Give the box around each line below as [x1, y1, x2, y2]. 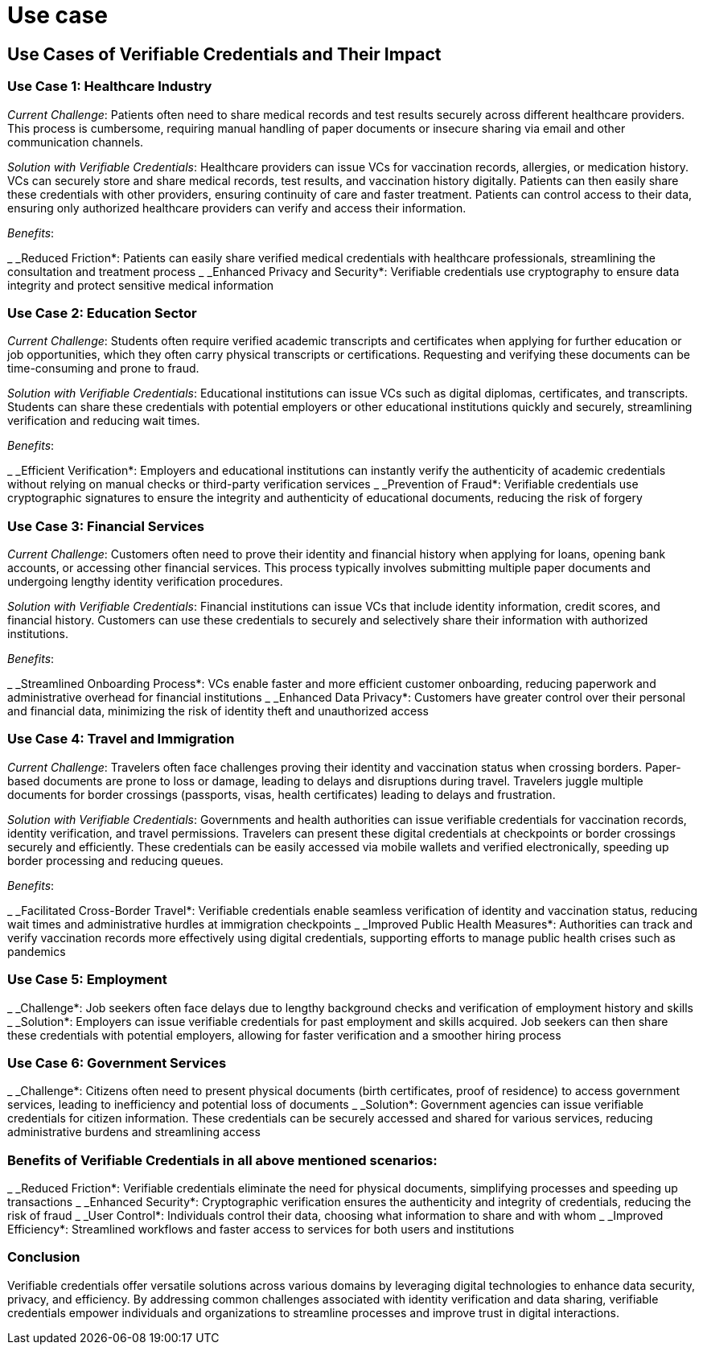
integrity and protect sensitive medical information [7, 278, 274, 292]
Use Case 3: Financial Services [7, 517, 204, 534]
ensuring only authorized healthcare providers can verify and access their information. [7, 200, 467, 215]
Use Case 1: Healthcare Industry [7, 78, 212, 95]
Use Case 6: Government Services [7, 1054, 227, 1071]
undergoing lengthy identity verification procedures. [7, 575, 283, 589]
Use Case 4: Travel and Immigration [7, 731, 235, 748]
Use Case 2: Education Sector [7, 304, 197, 321]
